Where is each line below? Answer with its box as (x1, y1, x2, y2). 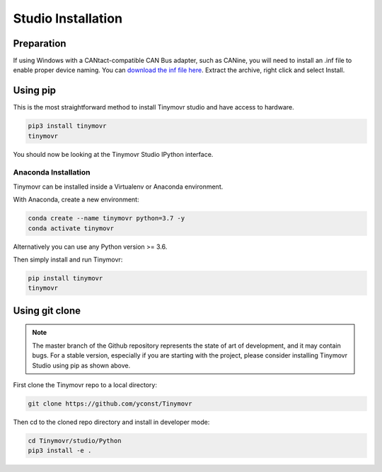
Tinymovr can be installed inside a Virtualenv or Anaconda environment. (13, 182, 224, 191)
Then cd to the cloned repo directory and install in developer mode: (13, 418, 210, 426)
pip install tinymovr (28, 274, 103, 282)
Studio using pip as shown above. (32, 361, 131, 370)
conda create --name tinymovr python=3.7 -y (28, 214, 185, 223)
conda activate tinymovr (28, 224, 115, 232)
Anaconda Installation (13, 167, 91, 177)
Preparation (13, 37, 66, 49)
